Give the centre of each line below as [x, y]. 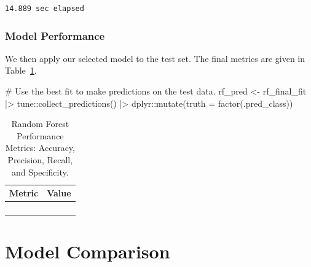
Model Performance [55, 35]
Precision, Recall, [40, 159]
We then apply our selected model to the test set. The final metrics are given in [155, 58]
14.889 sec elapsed [45, 9]
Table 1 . [21, 70]
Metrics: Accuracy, [40, 148]
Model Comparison [88, 251]
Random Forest [40, 124]
